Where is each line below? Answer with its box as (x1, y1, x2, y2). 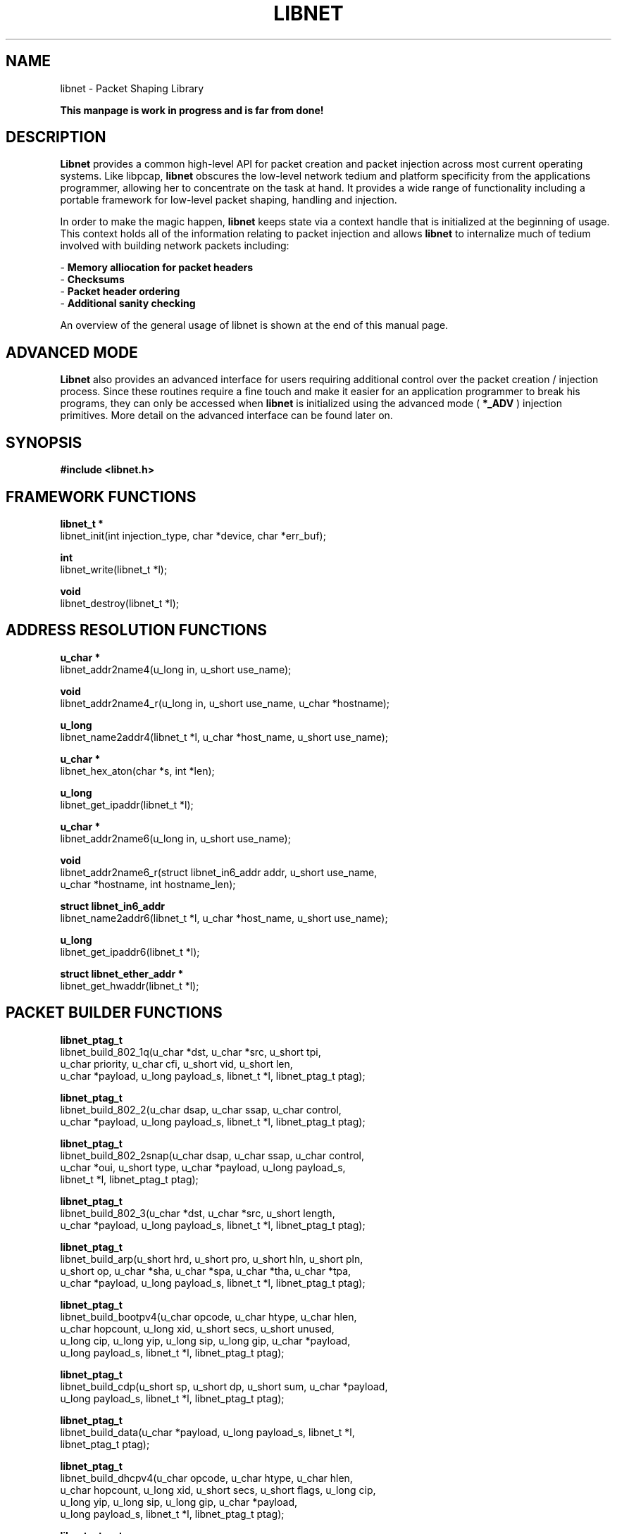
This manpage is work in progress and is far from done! (60, 104, 324, 116)
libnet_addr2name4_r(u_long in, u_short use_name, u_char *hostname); (60, 697, 390, 709)
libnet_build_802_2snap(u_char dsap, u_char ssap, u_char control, (60, 1149, 364, 1161)
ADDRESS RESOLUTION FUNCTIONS (6, 621, 267, 640)
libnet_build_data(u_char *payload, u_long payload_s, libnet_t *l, (60, 1426, 355, 1438)
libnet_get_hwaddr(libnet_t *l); (60, 979, 199, 992)
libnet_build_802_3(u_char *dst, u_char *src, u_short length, (60, 1206, 335, 1219)
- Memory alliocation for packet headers (60, 261, 254, 274)
